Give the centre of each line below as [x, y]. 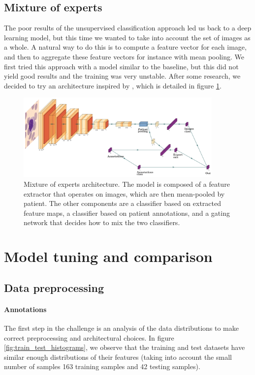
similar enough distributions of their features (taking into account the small [118, 357]
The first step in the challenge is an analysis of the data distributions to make [121, 328]
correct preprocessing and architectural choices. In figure [89, 337]
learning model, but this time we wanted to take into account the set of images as [127, 37]
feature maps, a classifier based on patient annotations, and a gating [127, 213]
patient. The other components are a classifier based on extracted [122, 203]
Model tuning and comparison [108, 256]
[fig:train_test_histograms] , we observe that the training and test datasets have [125, 347]
